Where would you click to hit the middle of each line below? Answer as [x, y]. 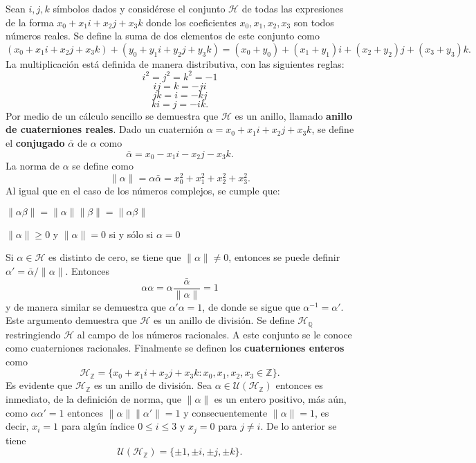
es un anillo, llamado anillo [294, 115]
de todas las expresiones [293, 8]
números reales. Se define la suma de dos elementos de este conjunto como [163, 36]
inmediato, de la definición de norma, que [94, 399]
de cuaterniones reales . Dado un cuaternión [104, 129]
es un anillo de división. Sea [153, 385]
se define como [103, 166]
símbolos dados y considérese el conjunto [139, 8]
